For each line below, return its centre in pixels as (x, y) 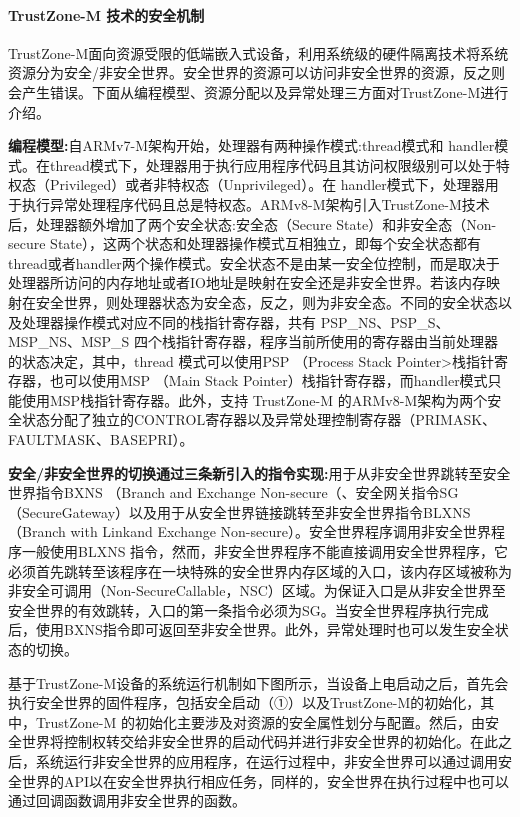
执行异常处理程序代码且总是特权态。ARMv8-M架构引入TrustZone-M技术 (255, 203)
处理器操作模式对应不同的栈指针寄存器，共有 (168, 321)
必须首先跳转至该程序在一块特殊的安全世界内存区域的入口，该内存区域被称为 (260, 570)
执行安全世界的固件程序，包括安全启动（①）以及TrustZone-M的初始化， (244, 702)
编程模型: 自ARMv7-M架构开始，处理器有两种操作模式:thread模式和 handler (251, 145)
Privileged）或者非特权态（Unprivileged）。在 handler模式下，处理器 (267, 184)
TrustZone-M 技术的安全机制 (106, 14)
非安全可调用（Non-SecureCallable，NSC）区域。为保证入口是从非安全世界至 (257, 590)
